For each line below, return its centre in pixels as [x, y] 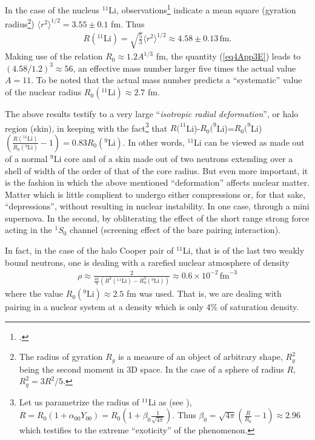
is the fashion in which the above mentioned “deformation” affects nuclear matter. [157, 182]
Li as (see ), [170, 401]
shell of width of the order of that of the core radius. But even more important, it [157, 170]
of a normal [26, 158]
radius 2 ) [20, 23]
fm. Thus [128, 23]
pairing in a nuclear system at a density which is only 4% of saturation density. [152, 307]
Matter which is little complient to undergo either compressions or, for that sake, [155, 194]
